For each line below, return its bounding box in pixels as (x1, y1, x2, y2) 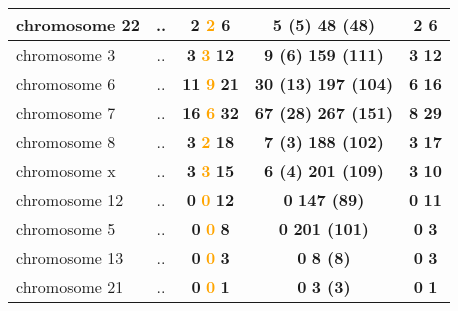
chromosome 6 (16, 72, 116, 95)
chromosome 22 (16, 13, 140, 36)
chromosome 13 (16, 246, 124, 269)
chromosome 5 (16, 217, 116, 240)
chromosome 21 (16, 275, 124, 298)
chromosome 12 (16, 188, 124, 211)
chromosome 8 (16, 130, 116, 153)
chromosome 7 (16, 101, 116, 124)
